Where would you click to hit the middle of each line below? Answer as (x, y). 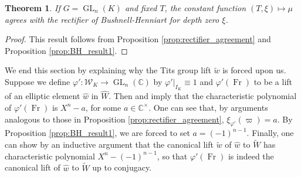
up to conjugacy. (122, 167)
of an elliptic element (43, 96)
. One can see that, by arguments (208, 107)
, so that (172, 156)
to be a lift (273, 81)
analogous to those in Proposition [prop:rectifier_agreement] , (114, 119)
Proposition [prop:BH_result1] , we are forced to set (97, 133)
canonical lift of (33, 167)
